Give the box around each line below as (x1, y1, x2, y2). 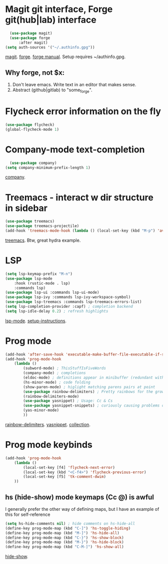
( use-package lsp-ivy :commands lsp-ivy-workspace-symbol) (5, 295, 131, 300)
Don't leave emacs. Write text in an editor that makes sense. (12, 82, 136, 88)
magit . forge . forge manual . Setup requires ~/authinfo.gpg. (5, 54, 126, 60)
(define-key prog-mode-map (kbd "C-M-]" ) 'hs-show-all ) (5, 544, 124, 549)
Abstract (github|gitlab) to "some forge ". (12, 87, 92, 94)
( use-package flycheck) (5, 122, 55, 127)
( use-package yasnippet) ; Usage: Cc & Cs (23, 399, 113, 404)
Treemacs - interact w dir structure (5, 192, 153, 203)
